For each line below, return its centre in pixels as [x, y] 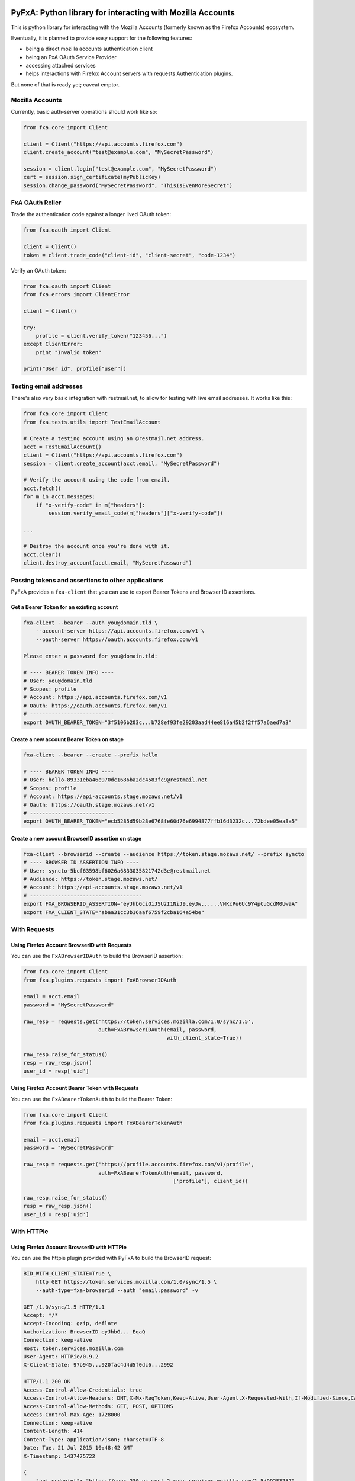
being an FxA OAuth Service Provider [71, 57]
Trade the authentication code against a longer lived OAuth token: [91, 214]
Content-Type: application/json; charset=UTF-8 [93, 1439]
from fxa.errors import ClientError [77, 294]
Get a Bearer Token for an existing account [64, 607]
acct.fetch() [42, 488]
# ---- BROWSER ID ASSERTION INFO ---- [81, 863]
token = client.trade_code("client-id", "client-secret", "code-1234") [130, 255]
